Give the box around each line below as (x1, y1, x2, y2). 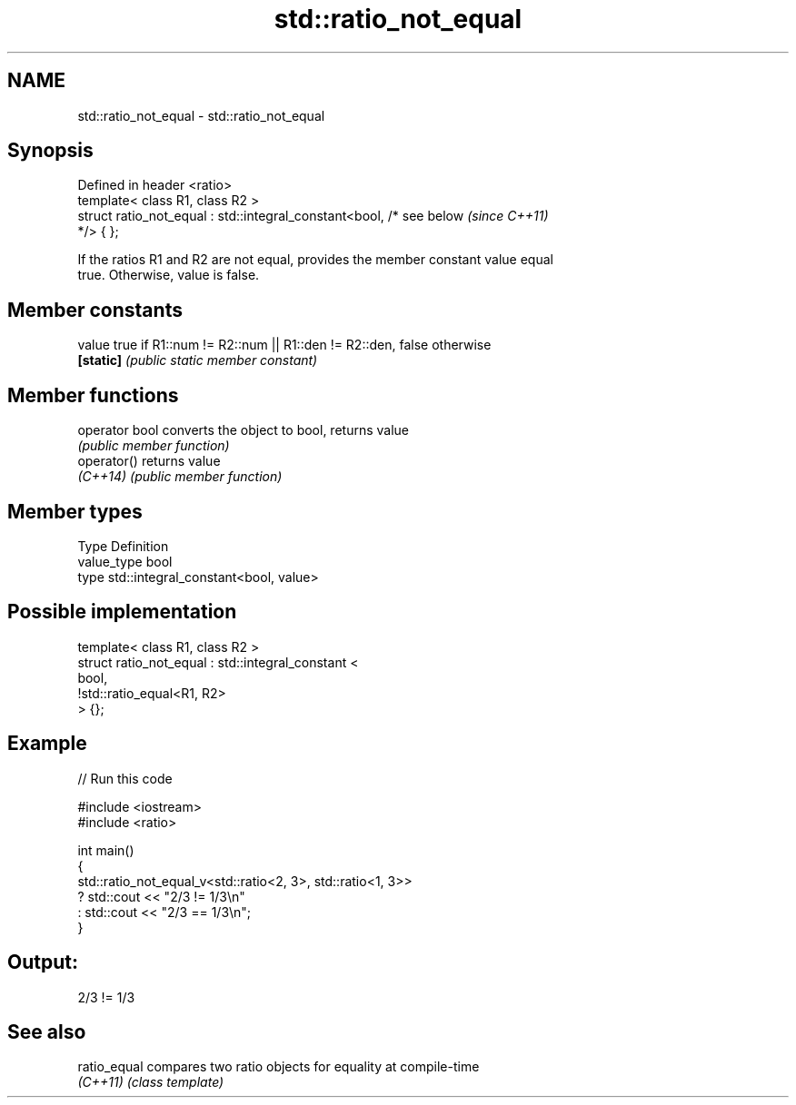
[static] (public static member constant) (77, 352, 318, 369)
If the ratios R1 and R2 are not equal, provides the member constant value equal (77, 252, 553, 268)
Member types (7, 499, 143, 523)
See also (7, 1020, 86, 1043)
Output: (7, 951, 78, 974)
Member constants (7, 298, 183, 321)
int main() (77, 842, 134, 858)
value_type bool (77, 553, 173, 569)
